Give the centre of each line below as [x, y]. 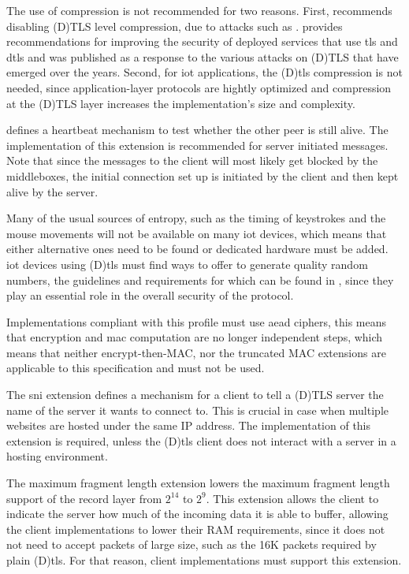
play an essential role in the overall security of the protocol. [150, 295]
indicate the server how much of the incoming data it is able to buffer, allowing [197, 514]
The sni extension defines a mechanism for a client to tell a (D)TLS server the [195, 395]
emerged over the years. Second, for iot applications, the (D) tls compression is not [204, 72]
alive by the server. [52, 191]
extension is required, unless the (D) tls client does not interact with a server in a [201, 440]
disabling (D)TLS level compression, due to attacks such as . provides [175, 26]
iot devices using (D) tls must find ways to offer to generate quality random [187, 264]
